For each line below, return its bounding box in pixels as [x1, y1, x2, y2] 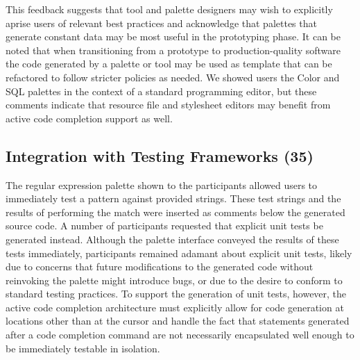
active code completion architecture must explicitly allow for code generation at [6, 300, 344, 314]
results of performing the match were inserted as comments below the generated [6, 204, 345, 219]
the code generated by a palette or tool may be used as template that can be [6, 56, 332, 71]
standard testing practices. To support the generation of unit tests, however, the [6, 286, 347, 301]
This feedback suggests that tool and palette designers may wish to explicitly [6, 2, 333, 16]
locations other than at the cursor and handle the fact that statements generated [6, 313, 350, 328]
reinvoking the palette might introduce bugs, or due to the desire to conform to [6, 272, 343, 287]
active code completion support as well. [6, 111, 173, 125]
